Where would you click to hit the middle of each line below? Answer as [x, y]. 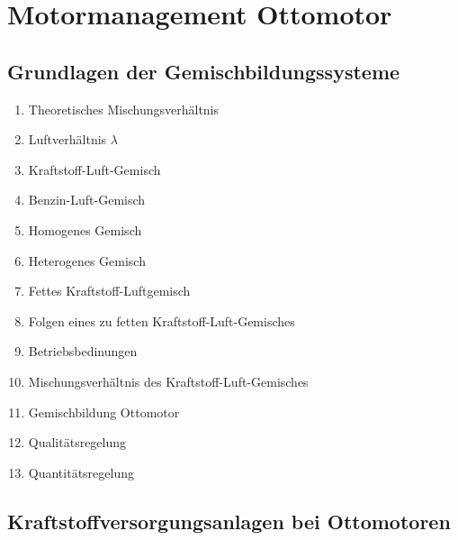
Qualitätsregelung [77, 442]
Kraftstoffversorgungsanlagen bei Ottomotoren [229, 521]
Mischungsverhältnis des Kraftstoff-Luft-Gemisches [168, 381]
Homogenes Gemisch [85, 229]
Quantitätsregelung [81, 472]
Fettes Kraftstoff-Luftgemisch [109, 291]
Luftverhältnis [67, 139]
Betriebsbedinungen [83, 351]
